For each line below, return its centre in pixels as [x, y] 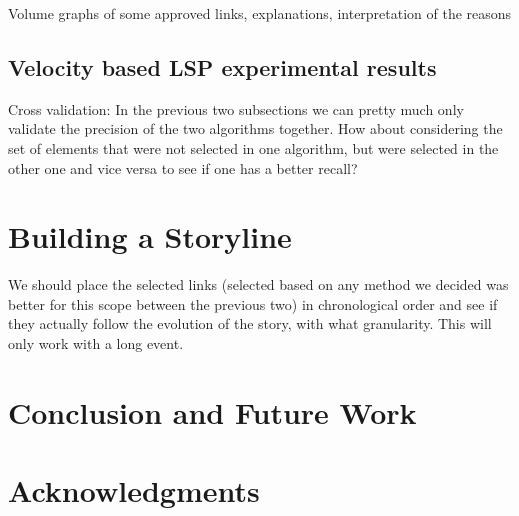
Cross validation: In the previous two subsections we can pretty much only [236, 108]
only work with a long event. [96, 343]
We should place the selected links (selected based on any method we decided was [258, 284]
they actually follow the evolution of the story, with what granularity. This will [250, 323]
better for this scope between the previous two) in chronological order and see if [253, 303]
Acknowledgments [134, 490]
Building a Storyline [150, 236]
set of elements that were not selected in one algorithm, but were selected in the [253, 147]
